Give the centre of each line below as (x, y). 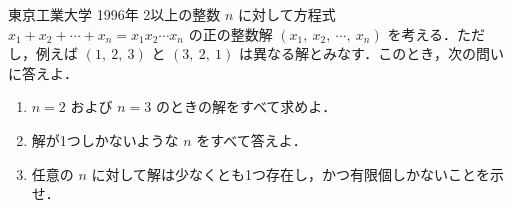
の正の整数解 (230, 33)
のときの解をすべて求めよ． (246, 106)
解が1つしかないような (105, 139)
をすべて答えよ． (251, 139)
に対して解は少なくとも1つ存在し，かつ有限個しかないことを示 (298, 173)
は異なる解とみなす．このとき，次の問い (371, 53)
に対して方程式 (287, 14)
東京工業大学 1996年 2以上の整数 (114, 14)
